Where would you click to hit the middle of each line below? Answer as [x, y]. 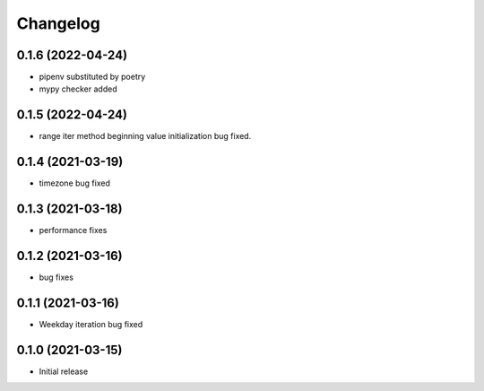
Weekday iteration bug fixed [91, 324]
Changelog [58, 23]
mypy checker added [78, 89]
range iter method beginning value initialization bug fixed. [145, 136]
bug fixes [56, 277]
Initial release [64, 371]
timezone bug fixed [75, 183]
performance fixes [73, 230]
